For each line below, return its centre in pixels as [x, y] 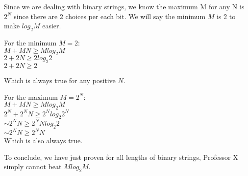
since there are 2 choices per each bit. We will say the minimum [110, 16]
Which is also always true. [43, 141]
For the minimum [30, 42]
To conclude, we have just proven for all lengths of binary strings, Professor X [121, 157]
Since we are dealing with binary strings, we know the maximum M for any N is [124, 6]
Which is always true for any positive [60, 80]
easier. [52, 26]
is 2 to [226, 16]
